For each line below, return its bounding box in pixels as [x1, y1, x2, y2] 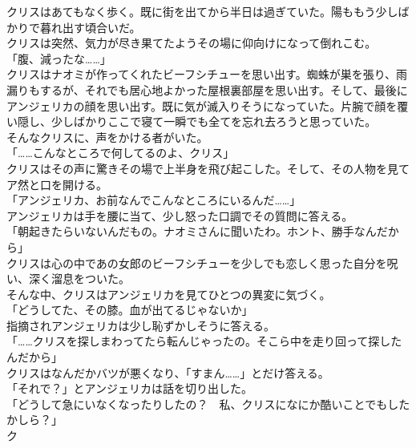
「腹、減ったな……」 [6, 50, 111, 67]
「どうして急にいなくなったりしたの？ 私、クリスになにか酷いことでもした [6, 395, 410, 412]
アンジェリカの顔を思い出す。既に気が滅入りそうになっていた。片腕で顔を [6, 97, 398, 114]
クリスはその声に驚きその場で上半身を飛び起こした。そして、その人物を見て [6, 159, 410, 176]
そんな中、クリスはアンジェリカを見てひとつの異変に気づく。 [6, 285, 331, 302]
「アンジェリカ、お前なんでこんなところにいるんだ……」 [6, 192, 301, 208]
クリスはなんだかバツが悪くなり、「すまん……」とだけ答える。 [6, 364, 329, 381]
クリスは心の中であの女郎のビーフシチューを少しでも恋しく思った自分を [6, 254, 387, 271]
